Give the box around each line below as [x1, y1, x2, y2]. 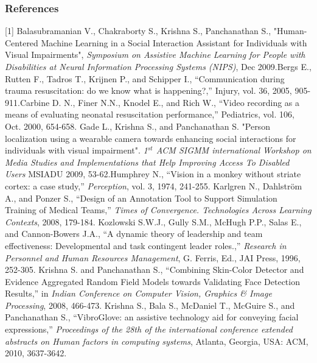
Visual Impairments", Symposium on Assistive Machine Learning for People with [5, 48, 305, 61]
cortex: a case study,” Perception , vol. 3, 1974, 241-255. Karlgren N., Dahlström [5, 179, 302, 192]
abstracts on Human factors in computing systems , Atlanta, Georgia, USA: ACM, [5, 334, 308, 347]
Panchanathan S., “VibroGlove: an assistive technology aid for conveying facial [5, 311, 299, 323]
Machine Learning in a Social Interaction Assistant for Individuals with [41, 36, 307, 49]
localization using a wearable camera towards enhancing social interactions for [5, 132, 296, 144]
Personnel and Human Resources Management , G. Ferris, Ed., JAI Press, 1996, [5, 251, 301, 264]
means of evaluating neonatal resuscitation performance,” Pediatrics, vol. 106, [5, 108, 294, 121]
